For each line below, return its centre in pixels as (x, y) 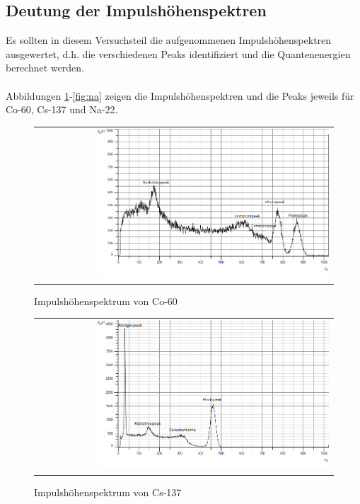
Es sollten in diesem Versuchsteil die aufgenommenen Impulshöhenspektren (169, 40)
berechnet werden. (45, 68)
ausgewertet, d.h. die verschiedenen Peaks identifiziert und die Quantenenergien (178, 53)
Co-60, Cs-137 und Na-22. (62, 109)
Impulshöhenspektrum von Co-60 (106, 300)
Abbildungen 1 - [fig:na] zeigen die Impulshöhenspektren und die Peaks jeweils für (180, 95)
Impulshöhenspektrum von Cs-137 (108, 492)
